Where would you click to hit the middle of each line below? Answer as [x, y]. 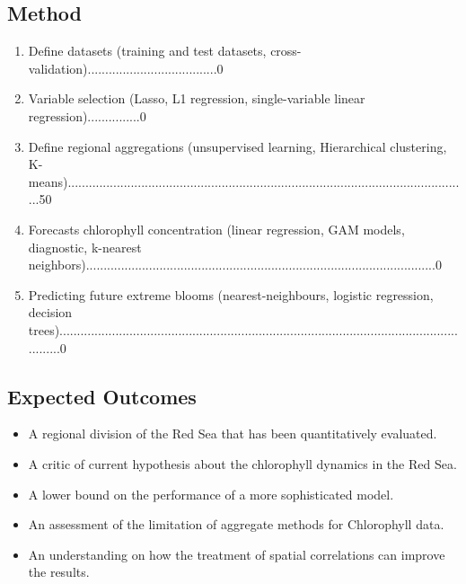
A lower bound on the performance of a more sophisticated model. [211, 494]
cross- [286, 51]
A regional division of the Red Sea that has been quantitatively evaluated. [233, 434]
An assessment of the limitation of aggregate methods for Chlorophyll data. [236, 524]
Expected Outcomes [102, 396]
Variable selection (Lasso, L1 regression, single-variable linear [197, 98]
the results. [59, 572]
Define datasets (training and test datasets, [147, 51]
